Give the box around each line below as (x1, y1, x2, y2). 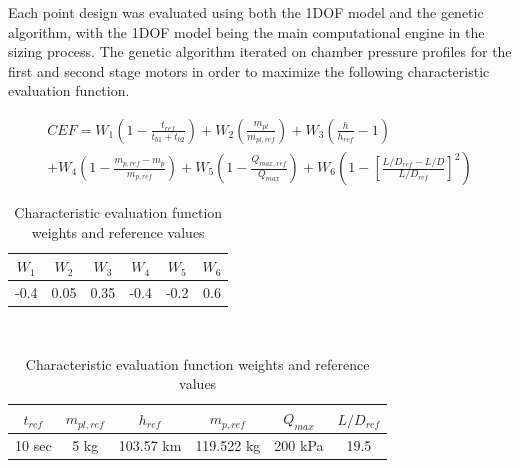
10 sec (15, 434, 52, 455)
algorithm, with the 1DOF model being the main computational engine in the (8, 21, 485, 42)
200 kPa (274, 434, 324, 455)
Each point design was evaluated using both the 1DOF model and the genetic (8, 2, 484, 22)
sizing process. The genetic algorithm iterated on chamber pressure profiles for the (8, 41, 512, 62)
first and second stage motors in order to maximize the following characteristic (8, 60, 490, 81)
